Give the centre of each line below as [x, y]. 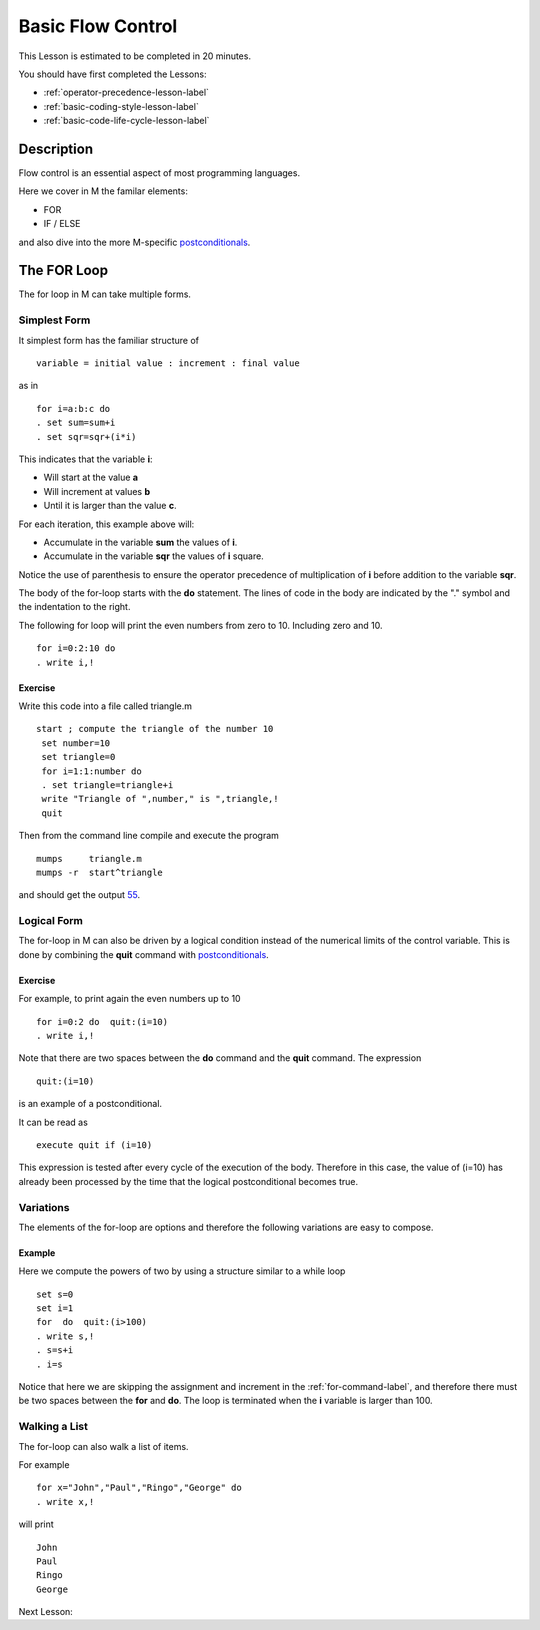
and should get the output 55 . [79, 895]
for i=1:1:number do [91, 771]
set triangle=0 [78, 757]
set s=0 [55, 1294]
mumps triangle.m [89, 858]
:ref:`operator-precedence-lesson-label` [126, 92]
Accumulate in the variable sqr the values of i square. [153, 556]
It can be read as [53, 1122]
